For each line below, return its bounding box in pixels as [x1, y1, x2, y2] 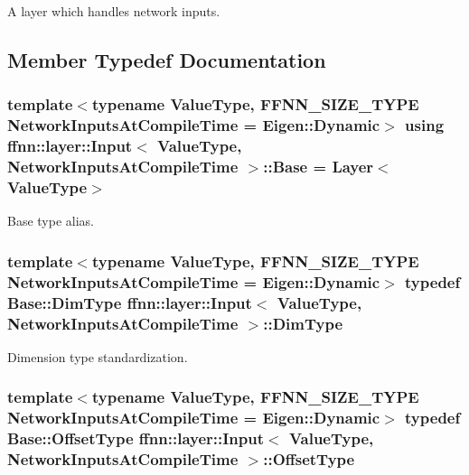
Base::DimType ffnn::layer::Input [7, 291, 252, 313]
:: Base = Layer [263, 155, 374, 178]
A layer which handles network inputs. [7, 2, 220, 20]
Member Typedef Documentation [7, 45, 326, 73]
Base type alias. [7, 211, 94, 230]
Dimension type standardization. [7, 347, 188, 366]
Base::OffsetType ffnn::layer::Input [7, 427, 265, 450]
